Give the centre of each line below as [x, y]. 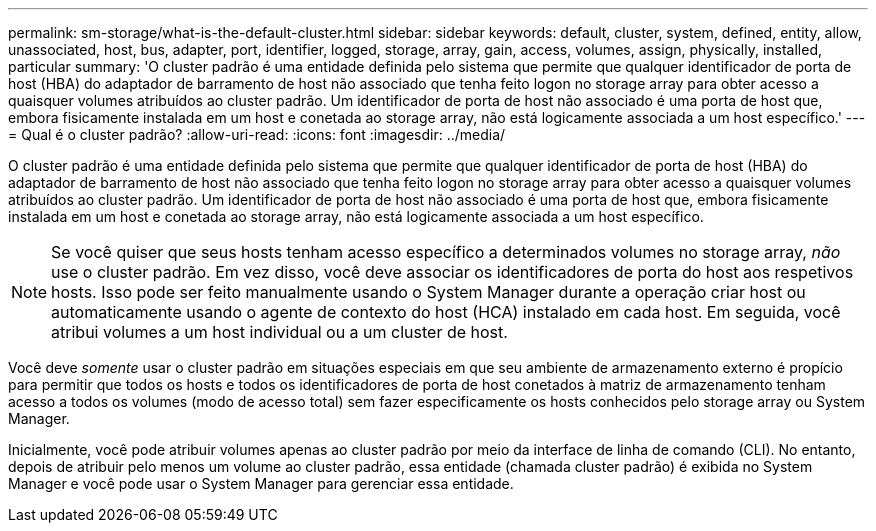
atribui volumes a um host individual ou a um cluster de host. [279, 332]
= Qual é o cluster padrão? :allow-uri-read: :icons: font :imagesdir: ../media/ [257, 134]
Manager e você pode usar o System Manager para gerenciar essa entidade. [261, 483]
